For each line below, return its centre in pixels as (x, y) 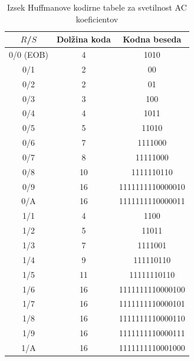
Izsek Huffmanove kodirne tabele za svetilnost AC (97, 7)
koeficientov (97, 19)
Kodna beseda (152, 39)
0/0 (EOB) (29, 55)
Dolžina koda (83, 39)
